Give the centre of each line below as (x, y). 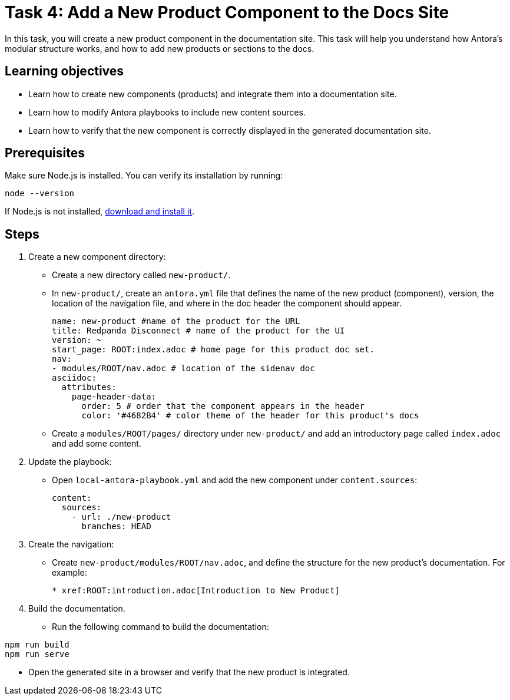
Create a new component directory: (97, 257)
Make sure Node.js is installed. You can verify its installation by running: (144, 176)
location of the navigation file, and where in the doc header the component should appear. (227, 303)
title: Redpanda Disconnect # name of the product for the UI (198, 331)
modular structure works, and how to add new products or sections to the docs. (160, 48)
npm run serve (37, 654)
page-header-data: (114, 397)
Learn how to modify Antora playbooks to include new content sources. (167, 112)
